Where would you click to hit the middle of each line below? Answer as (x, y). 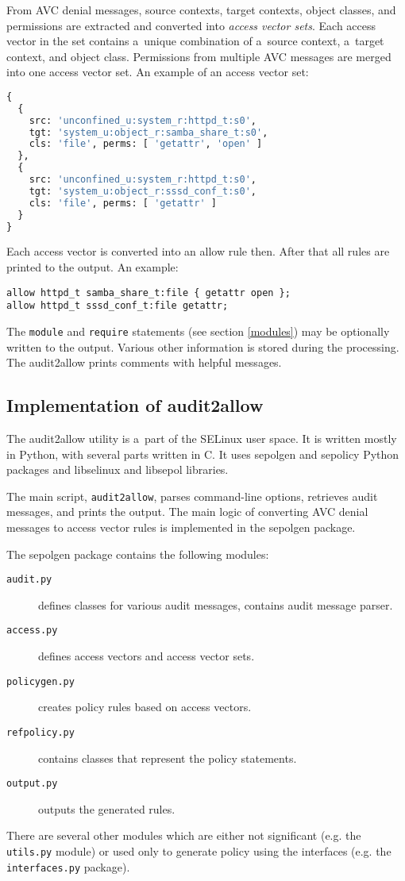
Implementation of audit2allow (135, 405)
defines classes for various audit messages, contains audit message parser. (216, 604)
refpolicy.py (40, 732)
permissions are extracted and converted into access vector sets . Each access (191, 25)
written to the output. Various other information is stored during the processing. (203, 346)
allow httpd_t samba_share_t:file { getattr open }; (148, 292)
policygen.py (40, 681)
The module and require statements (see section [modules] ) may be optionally (198, 331)
